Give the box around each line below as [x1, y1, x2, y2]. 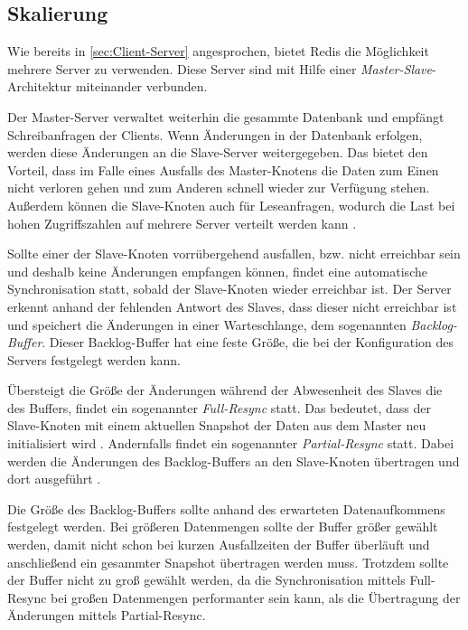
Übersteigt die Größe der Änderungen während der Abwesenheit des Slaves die [7, 381, 443, 400]
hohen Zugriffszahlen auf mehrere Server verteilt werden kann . [7, 213, 357, 232]
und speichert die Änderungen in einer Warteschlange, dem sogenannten [7, 315, 407, 334]
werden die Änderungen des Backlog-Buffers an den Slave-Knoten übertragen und [7, 451, 460, 470]
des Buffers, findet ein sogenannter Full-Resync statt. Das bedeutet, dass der [7, 398, 431, 417]
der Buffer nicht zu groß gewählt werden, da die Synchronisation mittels [7, 570, 406, 589]
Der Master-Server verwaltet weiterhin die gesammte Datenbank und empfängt [7, 107, 445, 126]
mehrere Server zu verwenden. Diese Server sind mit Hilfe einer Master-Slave [7, 59, 432, 78]
